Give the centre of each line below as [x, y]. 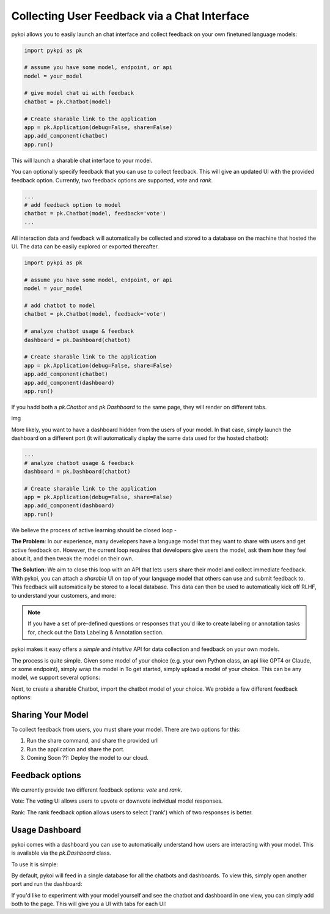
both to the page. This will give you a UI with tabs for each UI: [89, 904]
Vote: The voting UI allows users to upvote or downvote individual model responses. [117, 801]
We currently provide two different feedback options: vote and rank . [97, 790]
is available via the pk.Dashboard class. [61, 853]
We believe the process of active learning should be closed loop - [94, 530]
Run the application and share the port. [76, 749]
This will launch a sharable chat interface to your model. [82, 160]
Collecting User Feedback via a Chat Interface [130, 16]
